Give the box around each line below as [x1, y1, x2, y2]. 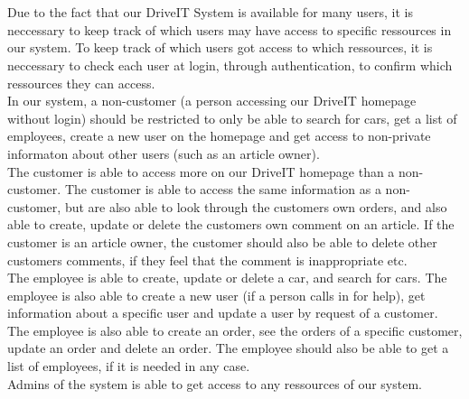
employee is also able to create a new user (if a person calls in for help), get [7, 285, 426, 304]
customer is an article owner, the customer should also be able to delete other [7, 232, 437, 251]
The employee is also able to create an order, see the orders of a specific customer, [7, 320, 463, 339]
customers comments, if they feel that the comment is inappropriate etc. [7, 250, 408, 269]
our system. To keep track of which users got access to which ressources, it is [7, 38, 433, 57]
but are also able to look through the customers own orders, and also [64, 197, 447, 216]
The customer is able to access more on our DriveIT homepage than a [7, 162, 395, 181]
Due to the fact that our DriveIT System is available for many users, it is [7, 3, 413, 22]
